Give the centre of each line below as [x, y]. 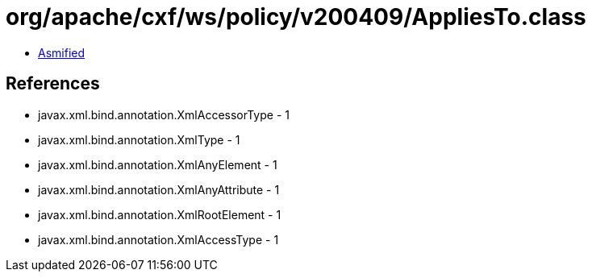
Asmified [62, 52]
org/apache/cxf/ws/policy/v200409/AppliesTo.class [296, 17]
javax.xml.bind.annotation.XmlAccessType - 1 [158, 239]
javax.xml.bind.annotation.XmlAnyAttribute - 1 [159, 189]
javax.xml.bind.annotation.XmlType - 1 [139, 139]
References [53, 84]
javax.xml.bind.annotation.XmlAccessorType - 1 [164, 114]
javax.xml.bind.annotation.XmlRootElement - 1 [160, 214]
